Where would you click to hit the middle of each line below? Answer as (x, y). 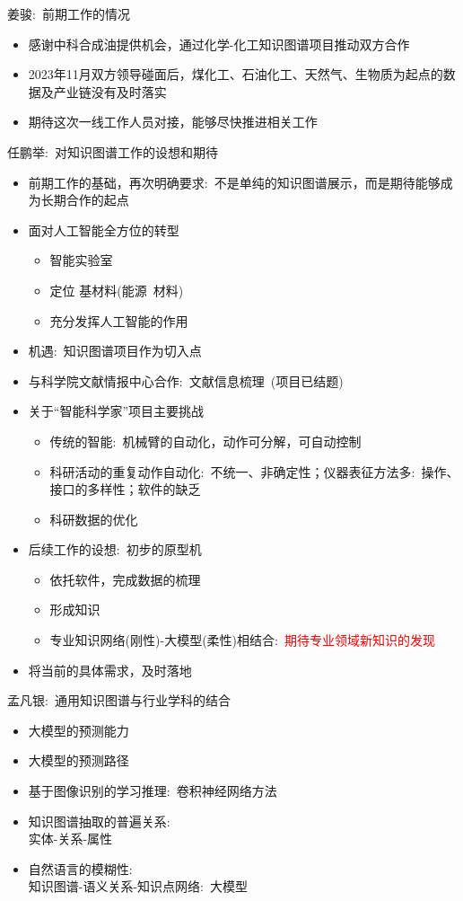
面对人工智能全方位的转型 (104, 230)
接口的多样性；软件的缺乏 (125, 489)
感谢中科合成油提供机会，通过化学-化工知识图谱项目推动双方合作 (219, 44)
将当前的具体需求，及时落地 (110, 670)
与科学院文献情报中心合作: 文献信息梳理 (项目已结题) (186, 380)
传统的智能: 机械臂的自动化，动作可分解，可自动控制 (205, 441)
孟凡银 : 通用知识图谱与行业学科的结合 (119, 700)
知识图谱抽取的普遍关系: (99, 821)
